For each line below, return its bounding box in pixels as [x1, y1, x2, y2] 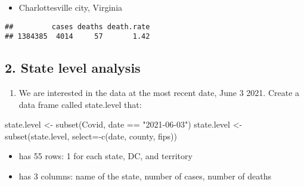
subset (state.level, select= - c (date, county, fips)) [5, 129, 177, 142]
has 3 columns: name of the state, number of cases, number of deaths [18, 170, 272, 182]
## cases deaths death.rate [5, 22, 150, 31]
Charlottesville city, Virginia [18, 1, 123, 13]
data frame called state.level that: [18, 98, 142, 110]
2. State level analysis [5, 58, 141, 77]
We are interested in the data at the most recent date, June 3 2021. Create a [18, 86, 300, 99]
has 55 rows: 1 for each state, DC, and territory [18, 150, 193, 162]
